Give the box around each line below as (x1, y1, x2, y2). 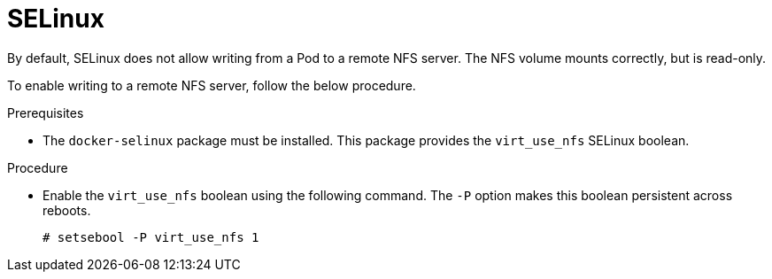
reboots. (42, 202, 91, 218)
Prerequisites (7, 105, 84, 120)
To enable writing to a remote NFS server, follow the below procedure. (7, 77, 416, 93)
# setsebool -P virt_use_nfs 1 (42, 229, 259, 244)
